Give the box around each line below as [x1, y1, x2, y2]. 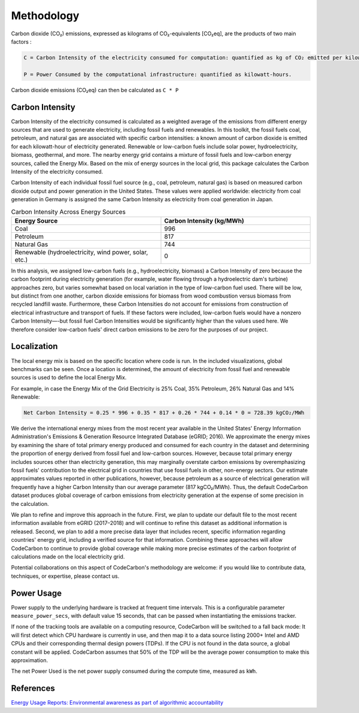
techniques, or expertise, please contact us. [11, 572, 120, 579]
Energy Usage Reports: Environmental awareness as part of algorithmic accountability [11, 699, 224, 706]
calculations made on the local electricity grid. [11, 553, 125, 560]
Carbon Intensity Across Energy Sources [11, 207, 126, 216]
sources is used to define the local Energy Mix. [11, 374, 127, 381]
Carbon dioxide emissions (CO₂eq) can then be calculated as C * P [11, 86, 179, 93]
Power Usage [11, 588, 62, 598]
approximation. [11, 656, 48, 664]
